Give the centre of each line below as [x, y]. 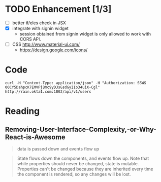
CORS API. [30, 39]
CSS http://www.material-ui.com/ [46, 44]
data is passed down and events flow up [58, 149]
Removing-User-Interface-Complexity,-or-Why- [81, 129]
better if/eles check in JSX [39, 23]
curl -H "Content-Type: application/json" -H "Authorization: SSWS [76, 83]
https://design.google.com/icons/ [53, 50]
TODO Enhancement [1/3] [58, 9]
